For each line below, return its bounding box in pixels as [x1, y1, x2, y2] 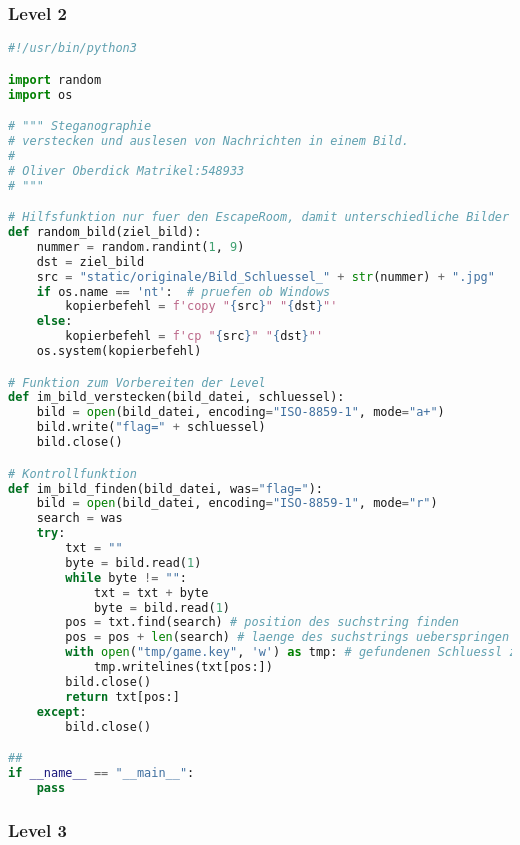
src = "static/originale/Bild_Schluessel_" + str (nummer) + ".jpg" [36, 269, 495, 284]
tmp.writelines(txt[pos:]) [93, 660, 273, 674]
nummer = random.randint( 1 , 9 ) [36, 239, 245, 254]
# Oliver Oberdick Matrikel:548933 [8, 163, 245, 178]
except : [36, 704, 87, 719]
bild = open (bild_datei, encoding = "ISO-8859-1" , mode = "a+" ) [36, 405, 445, 420]
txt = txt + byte [93, 585, 209, 600]
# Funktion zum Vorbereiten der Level [8, 375, 266, 390]
